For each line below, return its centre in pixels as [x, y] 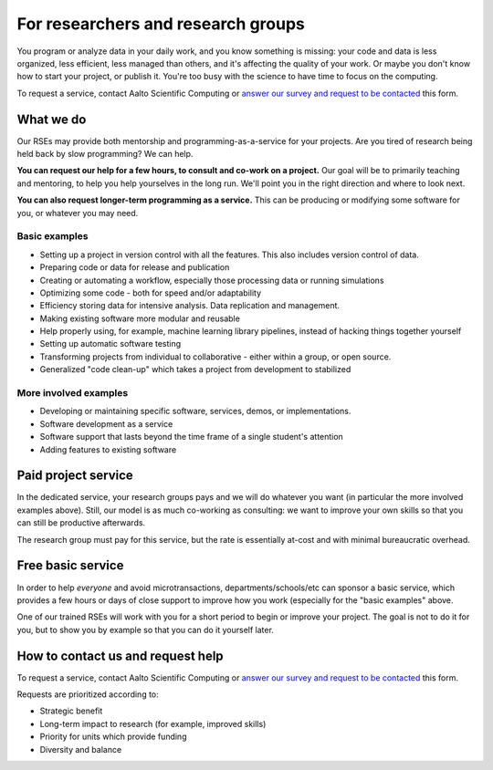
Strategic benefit [71, 711]
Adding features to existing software [108, 449]
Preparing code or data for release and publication [135, 267]
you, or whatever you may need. [78, 213]
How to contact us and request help [120, 656]
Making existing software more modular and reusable [140, 318]
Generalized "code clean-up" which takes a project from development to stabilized [195, 369]
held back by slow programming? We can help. [105, 154]
